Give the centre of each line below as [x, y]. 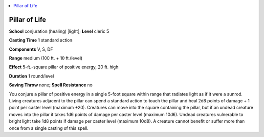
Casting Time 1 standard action [41, 40]
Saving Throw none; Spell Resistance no [51, 85]
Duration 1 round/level [32, 76]
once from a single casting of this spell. [49, 128]
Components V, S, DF [31, 49]
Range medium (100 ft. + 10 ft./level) [46, 58]
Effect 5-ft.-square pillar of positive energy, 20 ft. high [64, 67]
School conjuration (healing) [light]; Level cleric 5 [59, 31]
